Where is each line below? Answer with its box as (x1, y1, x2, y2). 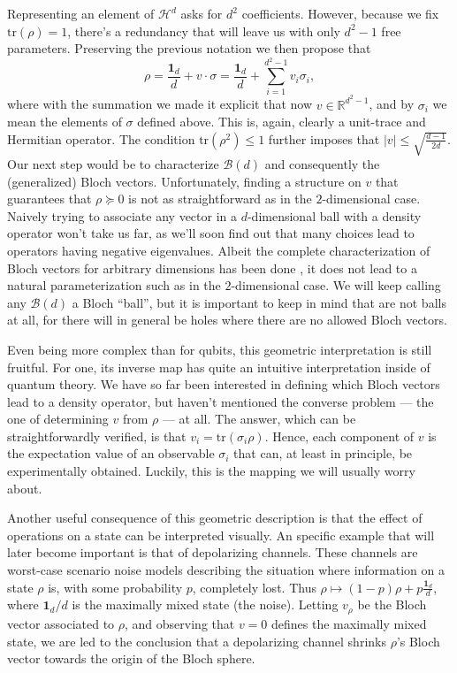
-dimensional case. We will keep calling (231, 276, 441, 294)
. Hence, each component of (264, 426, 415, 445)
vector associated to (7, 614, 115, 632)
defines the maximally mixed (271, 614, 427, 632)
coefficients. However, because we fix (241, 4, 439, 22)
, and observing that (125, 614, 235, 632)
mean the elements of (7, 112, 122, 131)
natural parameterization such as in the (7, 276, 221, 294)
